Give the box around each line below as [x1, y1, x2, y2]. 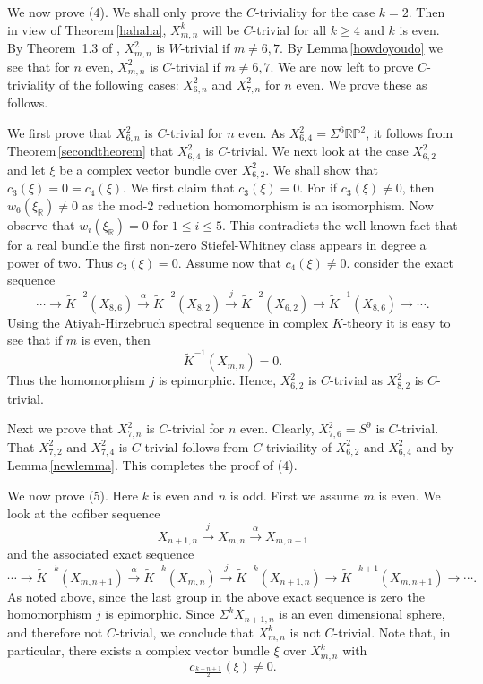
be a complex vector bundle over [59, 159, 238, 178]
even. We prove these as [296, 74, 427, 93]
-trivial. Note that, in [333, 622, 451, 641]
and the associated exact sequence [7, 544, 194, 563]
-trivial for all [252, 20, 327, 38]
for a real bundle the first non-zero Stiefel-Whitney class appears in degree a [7, 235, 427, 253]
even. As [238, 124, 286, 141]
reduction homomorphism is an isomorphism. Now [158, 195, 434, 214]
